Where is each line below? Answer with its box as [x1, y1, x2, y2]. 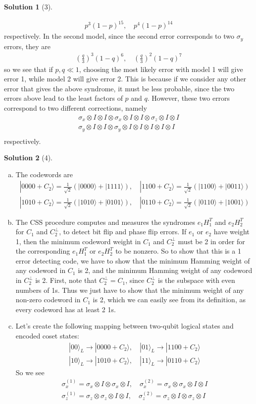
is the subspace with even [158, 275, 235, 285]
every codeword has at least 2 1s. [15, 304, 116, 314]
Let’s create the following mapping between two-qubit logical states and [15, 321, 234, 331]
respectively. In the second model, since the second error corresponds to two [4, 31, 234, 41]
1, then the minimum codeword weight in [15, 236, 141, 246]
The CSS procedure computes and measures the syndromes [15, 216, 195, 227]
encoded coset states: [15, 331, 79, 341]
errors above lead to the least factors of [4, 93, 123, 103]
